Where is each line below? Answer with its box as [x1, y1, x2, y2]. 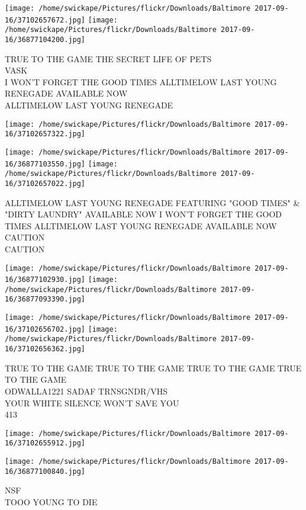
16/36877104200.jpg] [5, 35, 86, 44]
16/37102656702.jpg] [5, 325, 86, 333]
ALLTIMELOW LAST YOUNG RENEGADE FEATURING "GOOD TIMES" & [5, 196, 300, 209]
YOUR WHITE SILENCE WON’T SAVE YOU [5, 396, 179, 409]
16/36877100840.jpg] [5, 467, 86, 476]
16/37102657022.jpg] [5, 179, 86, 188]
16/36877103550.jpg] [5, 159, 86, 168]
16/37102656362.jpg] [5, 345, 86, 354]
